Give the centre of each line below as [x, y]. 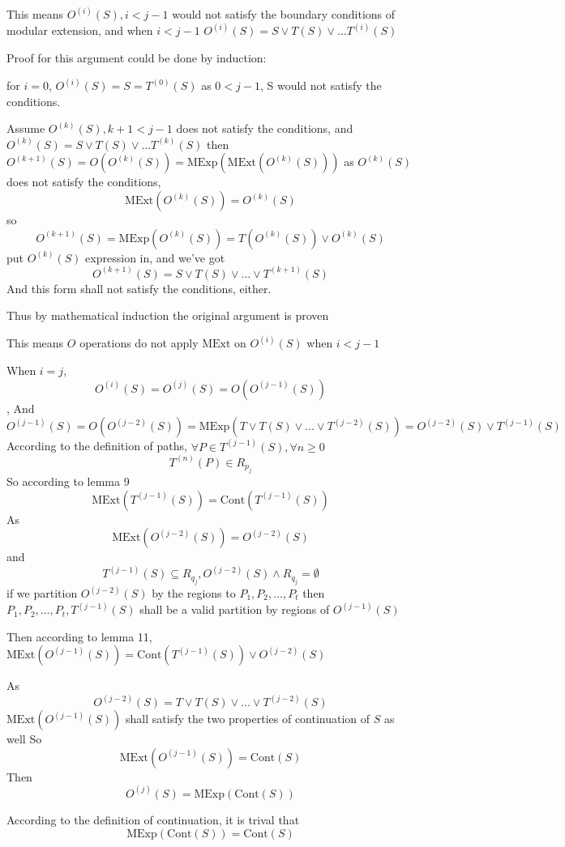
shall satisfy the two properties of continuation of [248, 719]
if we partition [42, 593]
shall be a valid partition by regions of [235, 609]
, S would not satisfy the [321, 85]
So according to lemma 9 [68, 481]
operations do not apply [139, 343]
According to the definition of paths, [97, 446]
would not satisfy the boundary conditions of [284, 14]
